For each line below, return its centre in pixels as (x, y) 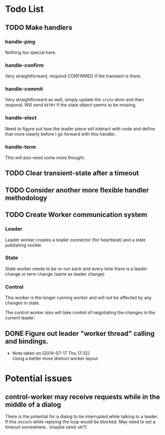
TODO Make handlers (39, 28)
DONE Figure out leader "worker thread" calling (80, 333)
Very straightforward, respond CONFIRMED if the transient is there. (73, 76)
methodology (26, 198)
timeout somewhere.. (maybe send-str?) (46, 427)
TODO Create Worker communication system (76, 215)
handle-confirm (24, 65)
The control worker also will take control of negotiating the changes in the (80, 313)
